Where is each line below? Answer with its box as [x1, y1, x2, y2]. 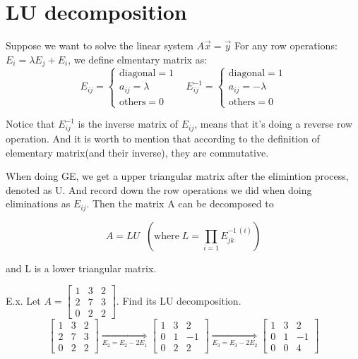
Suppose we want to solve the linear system [6, 38, 193, 53]
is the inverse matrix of [78, 116, 178, 131]
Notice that [6, 116, 55, 131]
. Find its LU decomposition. [116, 293, 241, 308]
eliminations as [6, 196, 71, 211]
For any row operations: [234, 38, 338, 53]
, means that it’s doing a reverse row [194, 116, 353, 131]
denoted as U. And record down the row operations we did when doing [6, 182, 312, 197]
